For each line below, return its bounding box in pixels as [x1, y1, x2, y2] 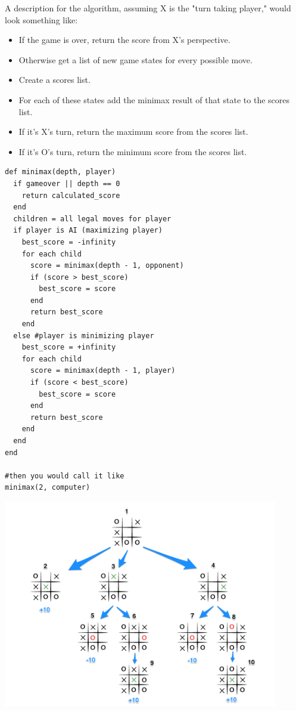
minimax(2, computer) [5, 483, 91, 492]
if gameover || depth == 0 [13, 179, 120, 188]
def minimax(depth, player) [5, 168, 116, 177]
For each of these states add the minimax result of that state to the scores [18, 93, 290, 106]
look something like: [5, 13, 78, 26]
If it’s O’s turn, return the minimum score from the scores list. [18, 145, 247, 157]
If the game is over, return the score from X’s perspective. [18, 33, 230, 46]
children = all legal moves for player [13, 214, 172, 223]
